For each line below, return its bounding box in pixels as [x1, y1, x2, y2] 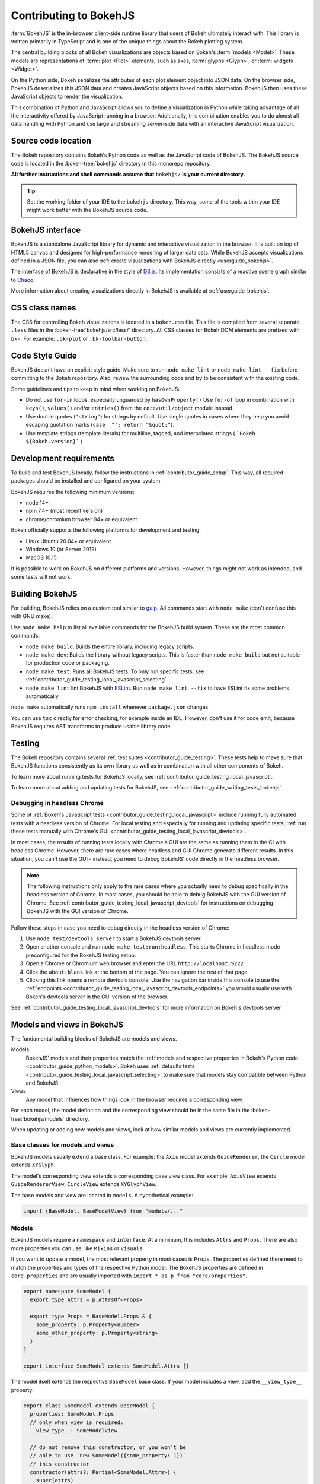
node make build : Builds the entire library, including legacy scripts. [25, 643, 195, 650]
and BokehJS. [25, 1079, 60, 1086]
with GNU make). [11, 613, 53, 620]
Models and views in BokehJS [11, 1019, 124, 1029]
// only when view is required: [30, 1419, 124, 1426]
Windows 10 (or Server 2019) [25, 546, 97, 553]
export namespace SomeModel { [23, 1288, 111, 1295]
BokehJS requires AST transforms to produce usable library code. [11, 723, 172, 730]
